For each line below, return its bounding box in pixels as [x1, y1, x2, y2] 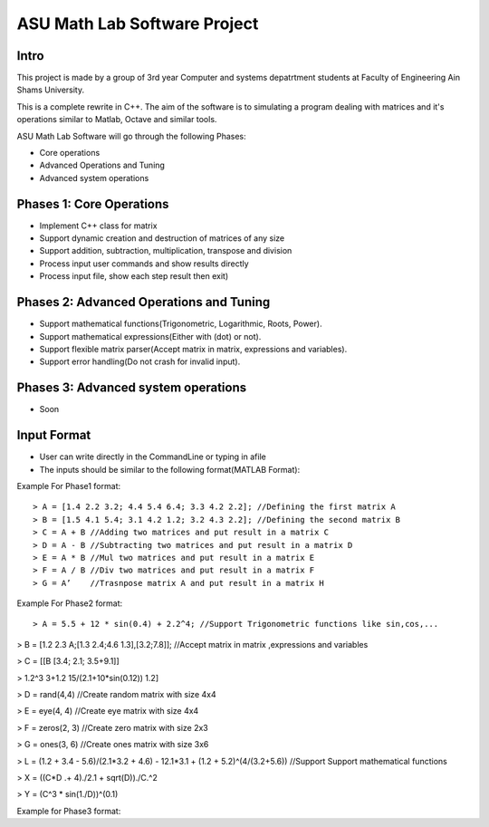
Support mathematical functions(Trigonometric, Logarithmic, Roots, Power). [39, 318, 322, 330]
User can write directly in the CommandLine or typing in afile [39, 451, 266, 462]
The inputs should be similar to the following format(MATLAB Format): [39, 464, 301, 475]
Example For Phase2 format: [16, 598, 123, 609]
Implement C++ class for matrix [39, 220, 158, 231]
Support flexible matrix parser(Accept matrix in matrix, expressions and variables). [39, 343, 348, 354]
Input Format [16, 428, 91, 443]
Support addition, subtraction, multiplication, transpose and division [39, 245, 292, 256]
